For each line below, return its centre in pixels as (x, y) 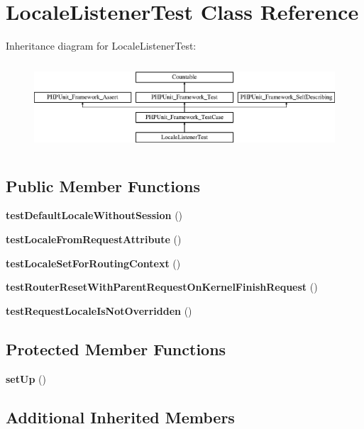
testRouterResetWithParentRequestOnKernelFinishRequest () (162, 287)
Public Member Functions (103, 185)
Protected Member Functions (116, 349)
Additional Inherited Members (120, 417)
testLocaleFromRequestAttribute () (94, 239)
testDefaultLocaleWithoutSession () (94, 215)
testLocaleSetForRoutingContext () (93, 263)
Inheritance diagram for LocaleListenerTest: (101, 46)
